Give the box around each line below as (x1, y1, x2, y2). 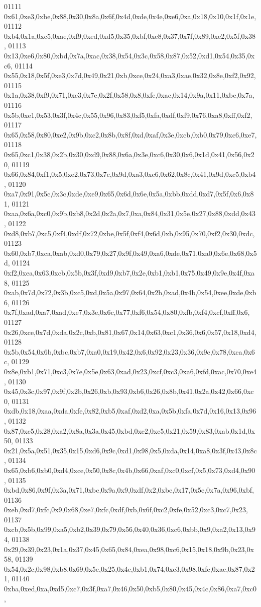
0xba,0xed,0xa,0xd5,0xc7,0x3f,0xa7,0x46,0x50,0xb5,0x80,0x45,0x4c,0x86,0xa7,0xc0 (4, 583, 256, 594)
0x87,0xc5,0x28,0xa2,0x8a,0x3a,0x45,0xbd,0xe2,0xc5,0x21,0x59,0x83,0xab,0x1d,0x (4, 425, 255, 436)
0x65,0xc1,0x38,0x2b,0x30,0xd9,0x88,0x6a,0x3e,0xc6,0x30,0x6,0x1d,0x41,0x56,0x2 (4, 149, 254, 159)
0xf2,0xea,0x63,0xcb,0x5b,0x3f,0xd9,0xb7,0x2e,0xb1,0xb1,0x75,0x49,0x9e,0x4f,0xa (4, 267, 255, 278)
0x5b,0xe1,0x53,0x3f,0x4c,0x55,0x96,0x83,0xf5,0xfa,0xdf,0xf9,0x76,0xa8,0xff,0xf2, (4, 109, 252, 120)
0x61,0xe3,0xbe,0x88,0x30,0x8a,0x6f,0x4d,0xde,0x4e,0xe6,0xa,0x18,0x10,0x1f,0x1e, (4, 11, 256, 21)
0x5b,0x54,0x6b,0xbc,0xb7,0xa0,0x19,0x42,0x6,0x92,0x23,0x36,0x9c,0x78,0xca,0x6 (4, 346, 255, 357)
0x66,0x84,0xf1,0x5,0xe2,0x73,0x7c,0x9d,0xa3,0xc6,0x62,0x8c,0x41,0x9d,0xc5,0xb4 (4, 169, 256, 179)
